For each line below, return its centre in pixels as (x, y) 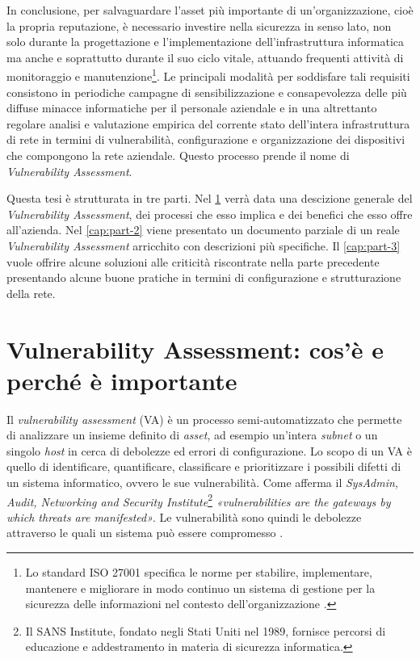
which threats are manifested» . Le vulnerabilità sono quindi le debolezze (184, 516)
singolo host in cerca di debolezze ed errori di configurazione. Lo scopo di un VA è (209, 450)
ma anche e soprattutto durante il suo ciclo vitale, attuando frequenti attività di (205, 57)
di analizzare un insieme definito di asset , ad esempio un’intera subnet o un (192, 435)
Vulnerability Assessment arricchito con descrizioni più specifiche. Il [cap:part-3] (204, 245)
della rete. (31, 293)
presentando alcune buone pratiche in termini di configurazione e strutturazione (204, 277)
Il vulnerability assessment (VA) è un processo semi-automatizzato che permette (204, 419)
